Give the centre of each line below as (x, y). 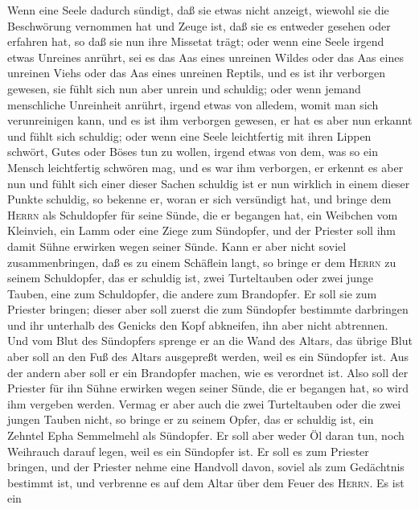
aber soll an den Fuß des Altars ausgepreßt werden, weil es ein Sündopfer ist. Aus (208, 357)
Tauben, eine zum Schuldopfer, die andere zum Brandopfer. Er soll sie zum (192, 293)
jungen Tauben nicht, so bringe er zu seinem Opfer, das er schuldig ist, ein (191, 419)
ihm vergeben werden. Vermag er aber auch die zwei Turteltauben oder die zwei (204, 403)
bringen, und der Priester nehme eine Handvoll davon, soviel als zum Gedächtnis (206, 467)
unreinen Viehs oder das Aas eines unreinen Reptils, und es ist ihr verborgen (196, 73)
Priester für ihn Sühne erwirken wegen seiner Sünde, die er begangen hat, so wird (208, 388)
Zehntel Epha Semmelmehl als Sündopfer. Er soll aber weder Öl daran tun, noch (206, 435)
